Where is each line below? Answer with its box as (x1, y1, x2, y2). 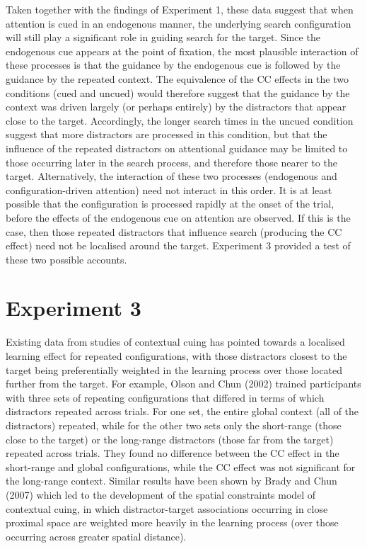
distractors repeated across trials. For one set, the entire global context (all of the (6, 404, 359, 419)
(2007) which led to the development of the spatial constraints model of (6, 487, 316, 502)
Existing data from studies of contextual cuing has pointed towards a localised (6, 334, 345, 349)
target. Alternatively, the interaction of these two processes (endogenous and (6, 169, 337, 183)
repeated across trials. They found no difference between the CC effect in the (6, 446, 339, 460)
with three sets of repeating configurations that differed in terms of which (6, 390, 325, 404)
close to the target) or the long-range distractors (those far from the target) (6, 431, 334, 446)
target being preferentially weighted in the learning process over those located (6, 362, 343, 377)
